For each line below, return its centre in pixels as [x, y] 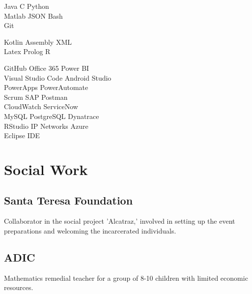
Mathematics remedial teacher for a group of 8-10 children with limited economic [126, 278]
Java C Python [27, 6]
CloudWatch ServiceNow [41, 106]
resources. [19, 287]
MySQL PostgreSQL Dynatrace [52, 116]
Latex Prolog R [27, 51]
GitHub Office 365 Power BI [47, 68]
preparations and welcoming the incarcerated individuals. [90, 230]
